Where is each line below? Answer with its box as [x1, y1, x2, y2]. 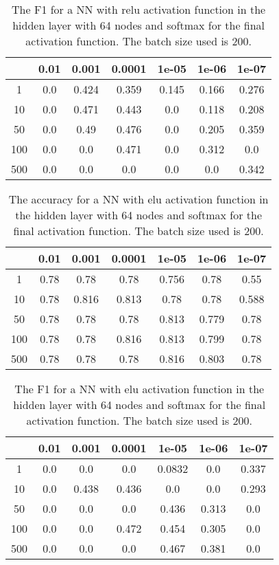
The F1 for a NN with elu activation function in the [14, 381, 265, 397]
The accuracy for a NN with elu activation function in [8, 191, 269, 207]
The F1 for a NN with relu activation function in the [12, 1, 266, 17]
